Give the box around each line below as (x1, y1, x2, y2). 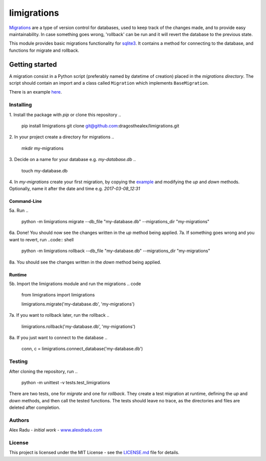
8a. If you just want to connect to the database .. (9, 334, 108, 340)
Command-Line (9, 198, 42, 204)
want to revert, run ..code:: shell (9, 236, 74, 242)
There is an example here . (9, 89, 62, 95)
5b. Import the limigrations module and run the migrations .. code (9, 281, 141, 287)
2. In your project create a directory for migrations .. (9, 134, 114, 140)
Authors (9, 417, 30, 424)
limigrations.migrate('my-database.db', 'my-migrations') (21, 301, 135, 307)
